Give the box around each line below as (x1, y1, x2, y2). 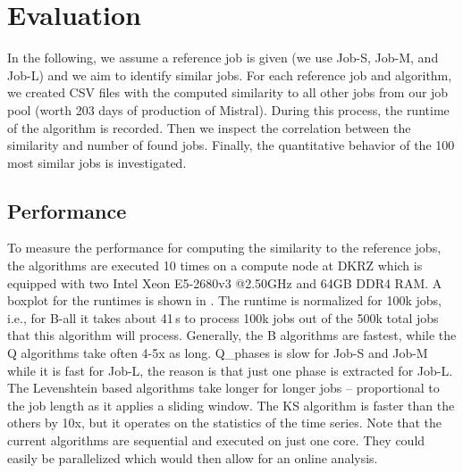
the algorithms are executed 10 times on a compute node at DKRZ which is (7, 256, 423, 275)
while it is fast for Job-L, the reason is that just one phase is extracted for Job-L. (7, 361, 453, 379)
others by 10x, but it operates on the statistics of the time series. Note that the (7, 413, 442, 432)
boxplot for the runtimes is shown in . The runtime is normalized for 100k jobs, (7, 291, 442, 310)
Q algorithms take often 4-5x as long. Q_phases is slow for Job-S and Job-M (7, 344, 428, 362)
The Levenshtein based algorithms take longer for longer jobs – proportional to (7, 378, 440, 397)
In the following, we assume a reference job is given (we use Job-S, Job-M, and (7, 48, 439, 67)
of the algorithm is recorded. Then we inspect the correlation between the (7, 118, 411, 137)
